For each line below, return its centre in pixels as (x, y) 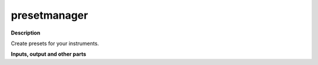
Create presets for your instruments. (55, 43)
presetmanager (49, 15)
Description (26, 33)
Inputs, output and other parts (49, 54)
